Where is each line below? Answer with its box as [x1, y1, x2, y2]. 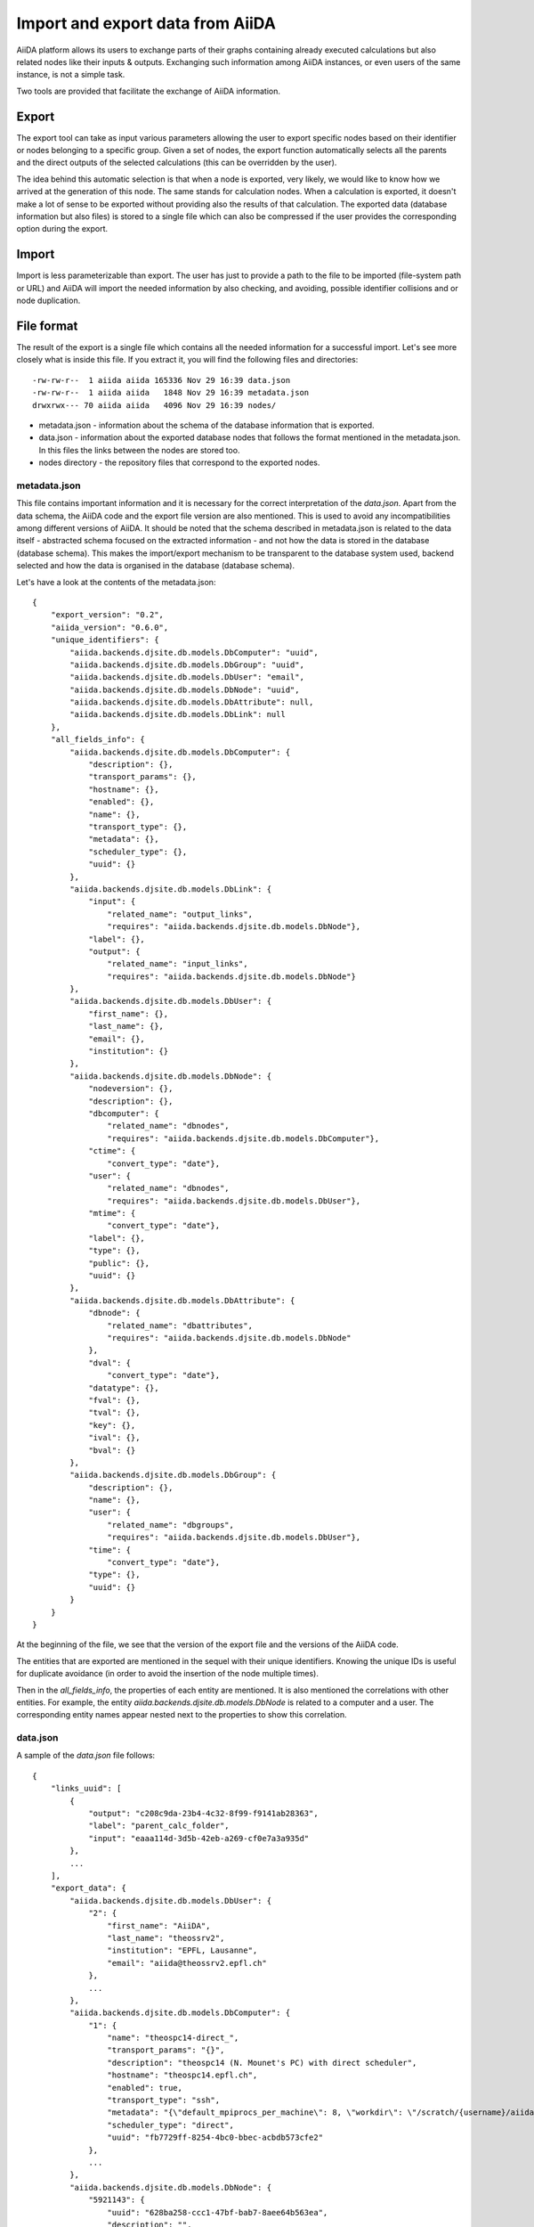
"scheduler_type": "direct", [107, 2120, 235, 2130]
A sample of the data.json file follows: [16, 1750, 156, 1761]
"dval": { [88, 1358, 132, 1367]
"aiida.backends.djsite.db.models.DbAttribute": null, [69, 697, 314, 707]
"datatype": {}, [88, 1383, 159, 1393]
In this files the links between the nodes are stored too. [38, 445, 240, 455]
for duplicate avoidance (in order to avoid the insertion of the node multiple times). [16, 1668, 320, 1679]
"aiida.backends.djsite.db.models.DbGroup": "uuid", [69, 659, 304, 670]
